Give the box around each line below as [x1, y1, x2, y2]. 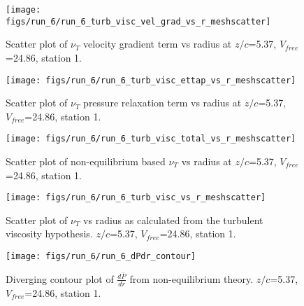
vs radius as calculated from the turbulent [83, 212, 263, 227]
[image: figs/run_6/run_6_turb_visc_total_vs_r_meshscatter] [6, 134, 296, 144]
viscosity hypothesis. [6, 226, 93, 241]
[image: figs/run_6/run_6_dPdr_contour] [6, 251, 196, 262]
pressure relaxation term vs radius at [83, 95, 242, 110]
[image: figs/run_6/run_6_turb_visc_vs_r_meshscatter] [6, 193, 266, 203]
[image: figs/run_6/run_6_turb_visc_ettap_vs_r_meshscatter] [6, 75, 296, 85]
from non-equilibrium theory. [129, 271, 254, 286]
